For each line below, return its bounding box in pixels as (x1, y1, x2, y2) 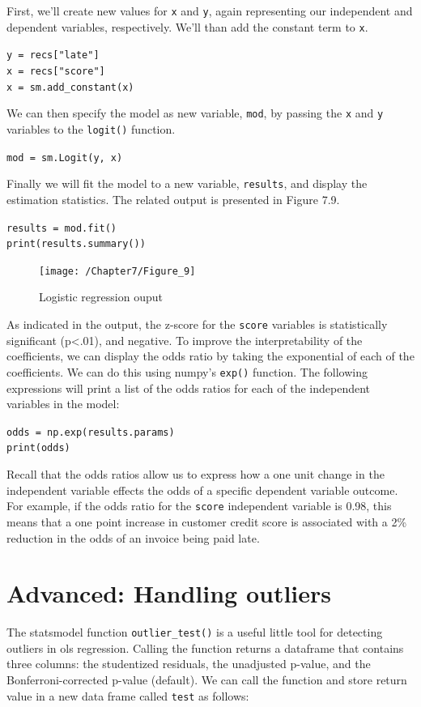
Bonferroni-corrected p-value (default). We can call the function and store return (6, 671, 407, 688)
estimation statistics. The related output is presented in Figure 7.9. (6, 190, 340, 207)
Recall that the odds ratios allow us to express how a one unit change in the (6, 466, 385, 483)
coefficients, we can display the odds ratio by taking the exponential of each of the (6, 347, 415, 364)
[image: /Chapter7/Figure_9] (39, 265, 196, 277)
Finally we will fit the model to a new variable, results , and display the (6, 175, 368, 192)
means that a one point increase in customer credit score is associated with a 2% (6, 513, 407, 530)
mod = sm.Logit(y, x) (6, 151, 123, 164)
